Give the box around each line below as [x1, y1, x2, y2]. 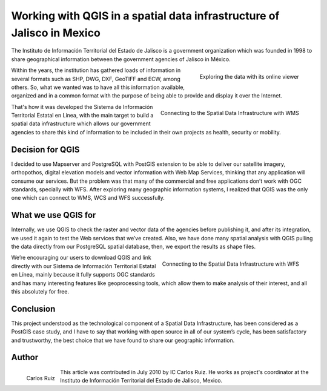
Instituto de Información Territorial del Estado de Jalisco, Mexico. [60, 376, 223, 384]
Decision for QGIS [11, 144, 80, 154]
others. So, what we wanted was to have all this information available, [11, 84, 185, 91]
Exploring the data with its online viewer [199, 73, 299, 80]
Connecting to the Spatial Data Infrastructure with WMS [160, 110, 299, 117]
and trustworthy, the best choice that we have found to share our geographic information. [11, 337, 235, 344]
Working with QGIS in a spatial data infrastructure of [11, 9, 280, 22]
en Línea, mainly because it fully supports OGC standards [11, 271, 156, 278]
